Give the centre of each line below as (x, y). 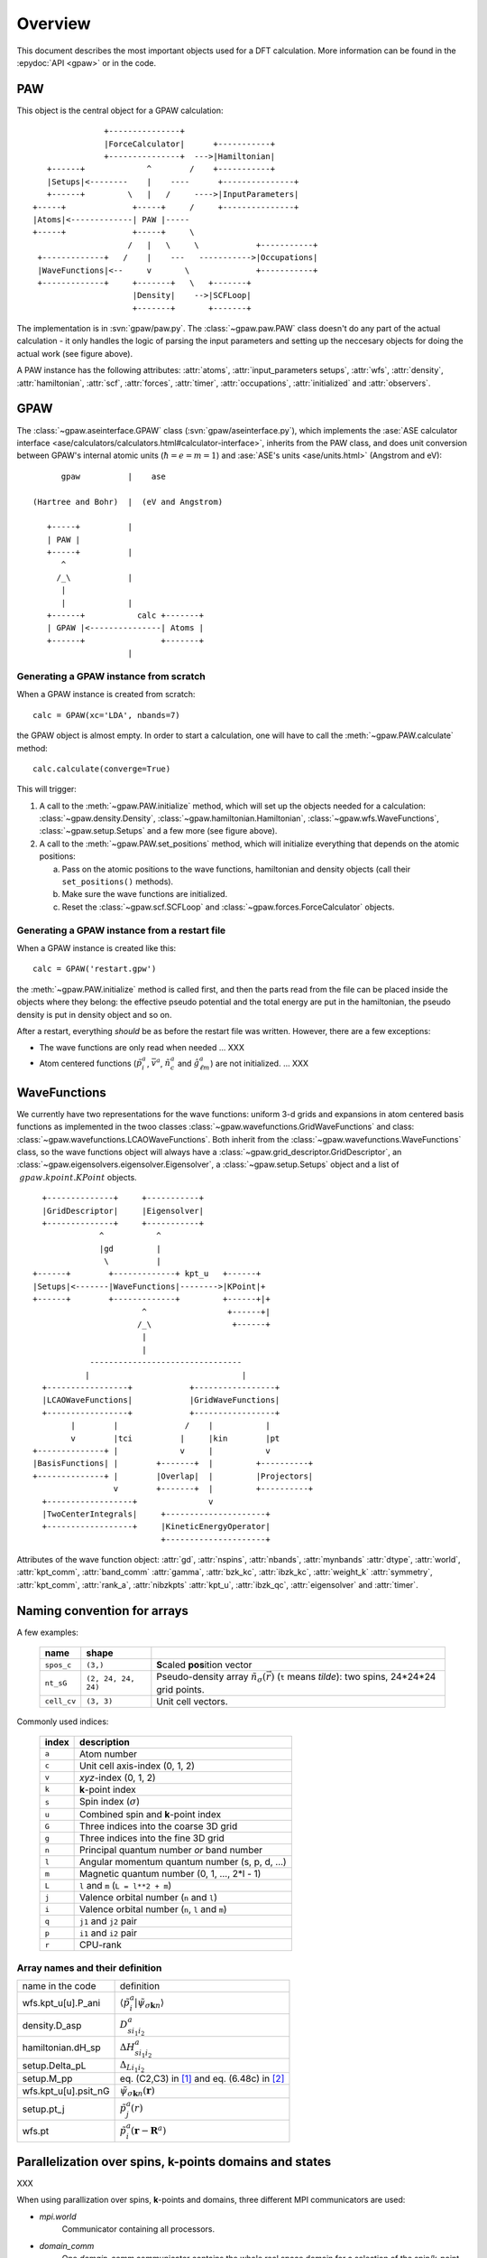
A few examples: (47, 1632)
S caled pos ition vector (204, 1665)
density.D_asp (52, 2025)
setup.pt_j (43, 2109)
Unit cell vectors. (193, 1701)
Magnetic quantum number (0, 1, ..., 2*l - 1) (170, 1874)
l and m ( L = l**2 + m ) (126, 1886)
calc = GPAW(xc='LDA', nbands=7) (106, 715)
